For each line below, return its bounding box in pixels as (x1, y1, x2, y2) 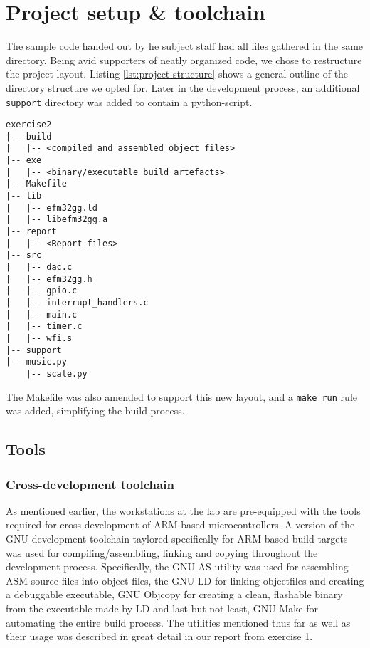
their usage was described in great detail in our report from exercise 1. (6, 629, 313, 644)
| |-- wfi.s (6, 333, 73, 343)
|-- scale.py (26, 368, 88, 379)
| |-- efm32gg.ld (6, 202, 97, 213)
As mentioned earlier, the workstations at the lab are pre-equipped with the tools (6, 503, 361, 518)
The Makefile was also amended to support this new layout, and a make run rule (6, 389, 357, 404)
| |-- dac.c (6, 262, 73, 273)
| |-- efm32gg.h (6, 273, 92, 284)
